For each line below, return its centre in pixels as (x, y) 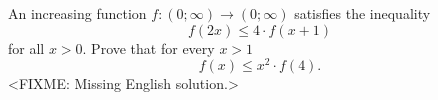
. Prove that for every (148, 47)
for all (26, 47)
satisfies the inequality (362, 13)
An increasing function (77, 13)
